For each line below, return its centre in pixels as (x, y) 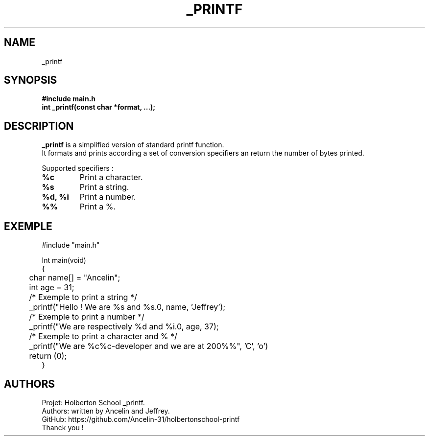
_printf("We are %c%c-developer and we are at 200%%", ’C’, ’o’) (149, 346)
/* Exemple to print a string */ (83, 297)
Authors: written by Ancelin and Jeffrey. (106, 411)
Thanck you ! (63, 427)
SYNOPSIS (31, 80)
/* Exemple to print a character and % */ (103, 336)
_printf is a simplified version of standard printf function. (133, 145)
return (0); (48, 356)
